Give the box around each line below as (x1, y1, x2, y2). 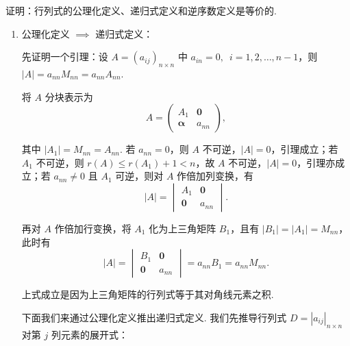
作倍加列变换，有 (177, 169, 254, 183)
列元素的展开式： (51, 327, 128, 341)
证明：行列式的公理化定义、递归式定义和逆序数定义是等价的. (5, 3, 277, 17)
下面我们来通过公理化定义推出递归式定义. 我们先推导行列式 (21, 310, 287, 324)
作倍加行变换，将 (54, 221, 132, 235)
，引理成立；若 (271, 142, 338, 156)
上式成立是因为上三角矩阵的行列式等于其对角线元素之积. (21, 287, 274, 301)
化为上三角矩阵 (149, 221, 216, 235)
